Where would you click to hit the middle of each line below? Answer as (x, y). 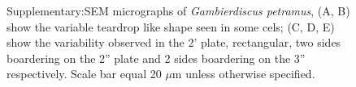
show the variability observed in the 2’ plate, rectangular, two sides (174, 42)
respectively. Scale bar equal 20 (84, 74)
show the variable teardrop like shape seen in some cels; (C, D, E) (171, 26)
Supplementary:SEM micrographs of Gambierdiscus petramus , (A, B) (178, 10)
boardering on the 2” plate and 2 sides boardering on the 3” (156, 58)
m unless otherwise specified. (243, 74)
